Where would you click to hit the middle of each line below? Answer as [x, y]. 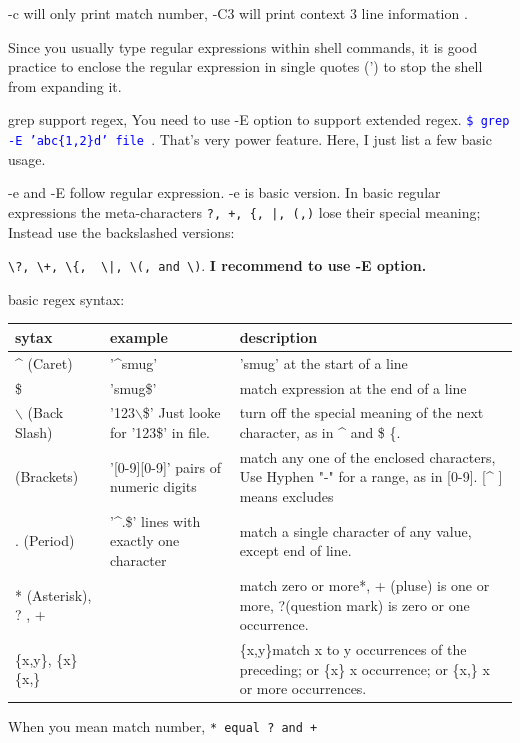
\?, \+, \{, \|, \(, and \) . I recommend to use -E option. [217, 265]
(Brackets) [47, 476]
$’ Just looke [181, 412]
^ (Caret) [44, 362]
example [138, 336]
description [278, 336]
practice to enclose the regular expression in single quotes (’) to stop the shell [245, 66]
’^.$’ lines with [155, 520]
